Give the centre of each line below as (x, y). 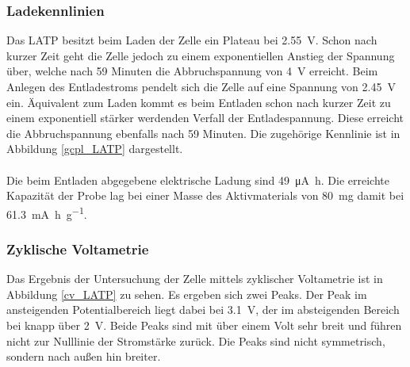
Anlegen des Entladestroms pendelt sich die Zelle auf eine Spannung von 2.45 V (201, 86)
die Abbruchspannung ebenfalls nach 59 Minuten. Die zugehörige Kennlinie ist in (203, 133)
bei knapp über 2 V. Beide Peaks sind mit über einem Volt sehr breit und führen (204, 325)
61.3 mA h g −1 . (47, 212)
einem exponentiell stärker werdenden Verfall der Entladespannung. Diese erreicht (205, 118)
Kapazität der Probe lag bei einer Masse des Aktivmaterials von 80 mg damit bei (205, 195)
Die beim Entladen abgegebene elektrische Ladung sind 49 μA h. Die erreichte (198, 180)
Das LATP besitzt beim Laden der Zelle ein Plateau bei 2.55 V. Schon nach (192, 40)
